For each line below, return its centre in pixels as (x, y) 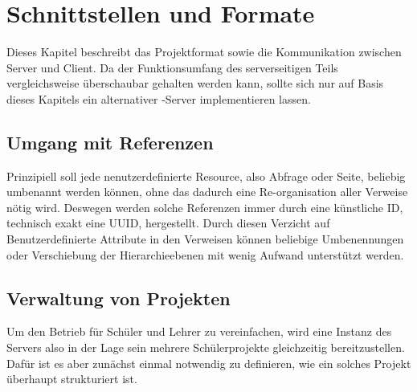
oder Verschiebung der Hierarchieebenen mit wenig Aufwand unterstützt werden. (205, 254)
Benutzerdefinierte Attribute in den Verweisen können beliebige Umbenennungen (205, 239)
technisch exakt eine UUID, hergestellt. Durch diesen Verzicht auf (168, 223)
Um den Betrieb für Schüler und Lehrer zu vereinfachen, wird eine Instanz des (199, 331)
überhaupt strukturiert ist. (72, 379)
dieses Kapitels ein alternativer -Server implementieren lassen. (159, 98)
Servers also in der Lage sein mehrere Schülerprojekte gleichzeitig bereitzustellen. (206, 347)
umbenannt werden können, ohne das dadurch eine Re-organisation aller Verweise (207, 192)
